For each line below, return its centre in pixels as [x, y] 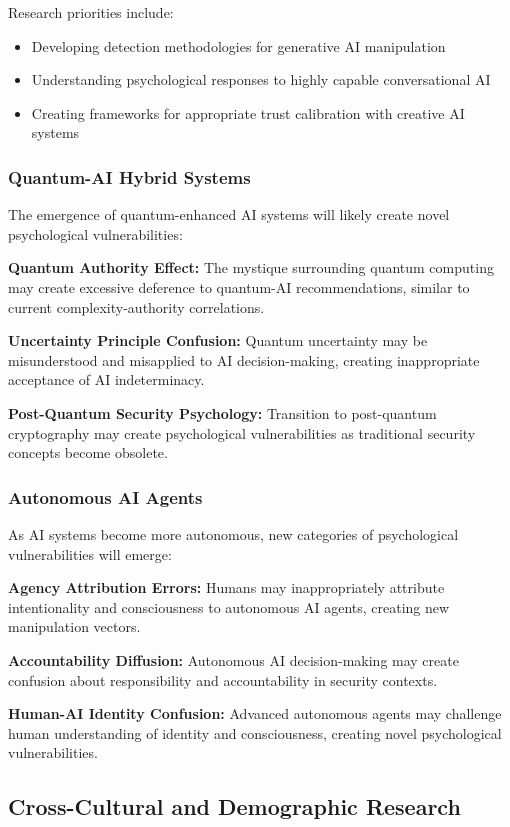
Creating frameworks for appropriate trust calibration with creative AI [248, 112]
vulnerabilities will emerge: [90, 553]
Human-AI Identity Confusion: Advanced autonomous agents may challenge [255, 713]
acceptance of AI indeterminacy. [106, 379]
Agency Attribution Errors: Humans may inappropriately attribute [226, 587]
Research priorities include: [91, 12]
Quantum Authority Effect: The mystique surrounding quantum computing [251, 267]
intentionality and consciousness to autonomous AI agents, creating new [229, 606]
